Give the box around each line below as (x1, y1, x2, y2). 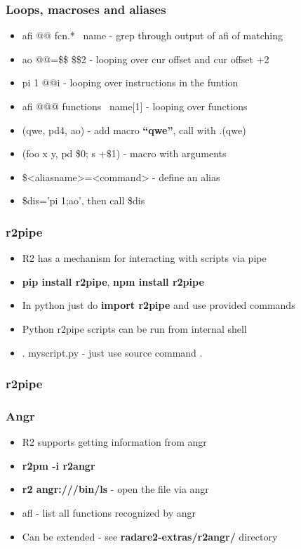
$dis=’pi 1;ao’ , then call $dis (22, 193, 145, 208)
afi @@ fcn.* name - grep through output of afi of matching (22, 28, 283, 43)
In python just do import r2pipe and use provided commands (22, 298, 295, 312)
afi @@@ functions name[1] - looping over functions (22, 99, 248, 113)
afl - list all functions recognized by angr (22, 505, 196, 520)
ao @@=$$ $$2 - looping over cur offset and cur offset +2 (22, 51, 269, 66)
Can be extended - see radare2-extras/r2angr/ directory (22, 529, 278, 543)
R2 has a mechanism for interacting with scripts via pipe (22, 251, 267, 265)
